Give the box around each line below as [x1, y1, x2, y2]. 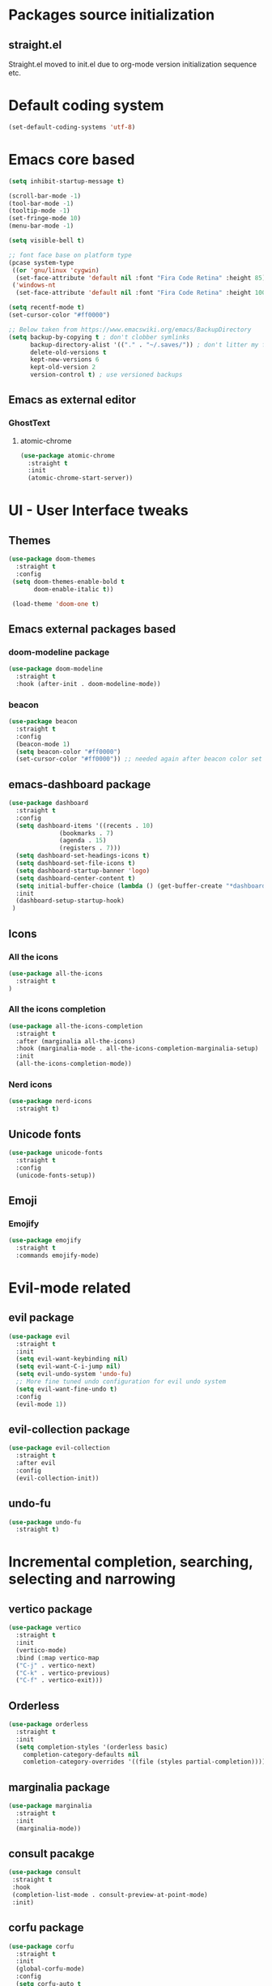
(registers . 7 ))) [59, 844, 121, 852]
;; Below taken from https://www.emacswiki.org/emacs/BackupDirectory [8, 326, 252, 334]
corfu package [8, 1921, 84, 1935]
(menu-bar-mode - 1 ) [8, 222, 74, 230]
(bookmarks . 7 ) [59, 829, 114, 837]
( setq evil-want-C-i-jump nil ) [15, 1362, 121, 1370]
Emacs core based [8, 151, 135, 168]
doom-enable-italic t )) [33, 585, 114, 593]
